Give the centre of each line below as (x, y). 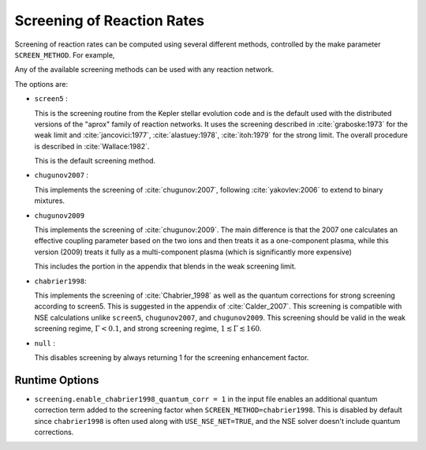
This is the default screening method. (95, 161)
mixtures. (50, 201)
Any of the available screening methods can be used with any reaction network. (144, 69)
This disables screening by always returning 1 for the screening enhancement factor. (172, 357)
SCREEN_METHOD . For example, (65, 54)
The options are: (41, 84)
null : (45, 343)
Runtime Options (57, 380)
